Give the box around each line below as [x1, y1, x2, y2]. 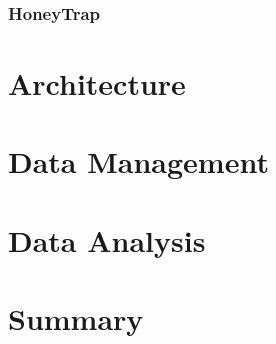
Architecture [8, 63, 186, 104]
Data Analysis [8, 219, 206, 260]
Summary [8, 298, 144, 339]
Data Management [8, 141, 269, 182]
